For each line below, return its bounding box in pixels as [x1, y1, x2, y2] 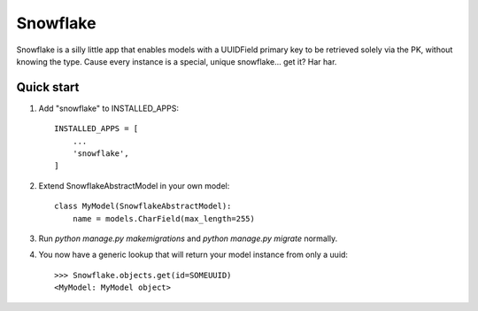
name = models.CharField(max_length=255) [72, 214, 256, 223]
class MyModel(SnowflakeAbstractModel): [54, 201, 232, 212]
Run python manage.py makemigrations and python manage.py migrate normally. [38, 233, 338, 244]
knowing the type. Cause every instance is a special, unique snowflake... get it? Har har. [16, 56, 337, 66]
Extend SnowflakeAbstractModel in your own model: [38, 180, 230, 190]
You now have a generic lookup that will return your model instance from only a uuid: [38, 249, 349, 260]
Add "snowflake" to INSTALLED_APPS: [38, 103, 179, 113]
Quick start [16, 80, 80, 95]
